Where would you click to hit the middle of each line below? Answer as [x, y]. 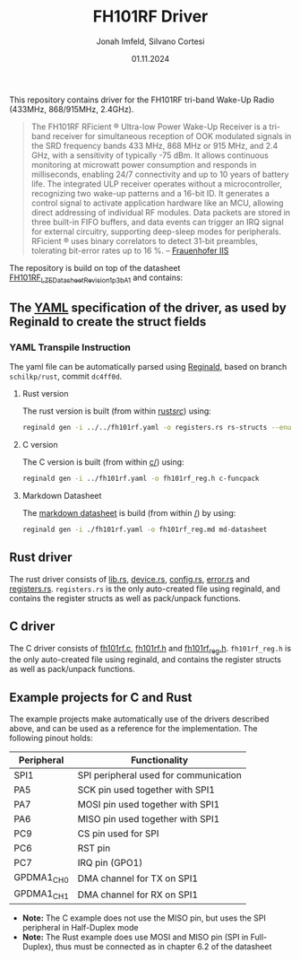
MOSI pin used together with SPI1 [149, 805]
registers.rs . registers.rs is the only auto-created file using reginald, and [145, 589]
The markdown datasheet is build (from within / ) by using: [129, 513]
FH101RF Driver [150, 17]
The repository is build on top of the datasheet [95, 267]
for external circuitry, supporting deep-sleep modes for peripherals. [156, 232]
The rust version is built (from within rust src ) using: [117, 411]
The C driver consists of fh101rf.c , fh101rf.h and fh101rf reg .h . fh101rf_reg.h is [150, 649]
